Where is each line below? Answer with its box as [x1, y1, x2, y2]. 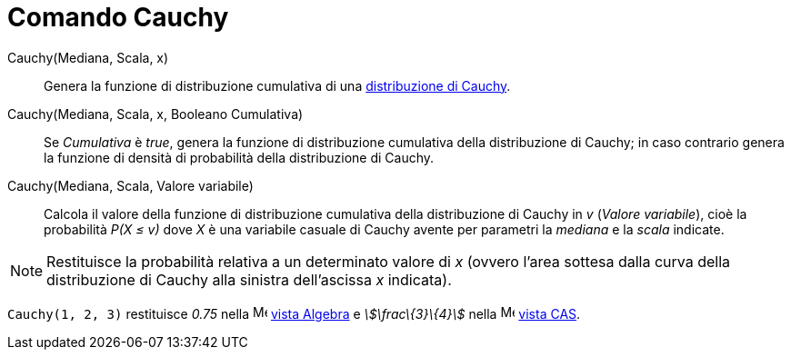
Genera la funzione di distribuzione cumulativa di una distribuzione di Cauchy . [44, 77, 511, 94]
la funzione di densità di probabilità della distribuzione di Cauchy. [44, 149, 435, 165]
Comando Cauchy [7, 2, 229, 33]
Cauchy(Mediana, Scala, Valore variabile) [7, 177, 254, 193]
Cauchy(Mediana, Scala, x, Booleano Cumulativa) [7, 105, 304, 122]
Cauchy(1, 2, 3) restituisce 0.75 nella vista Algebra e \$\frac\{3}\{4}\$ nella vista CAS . [7, 305, 581, 322]
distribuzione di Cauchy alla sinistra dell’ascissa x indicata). [46, 270, 452, 289]
